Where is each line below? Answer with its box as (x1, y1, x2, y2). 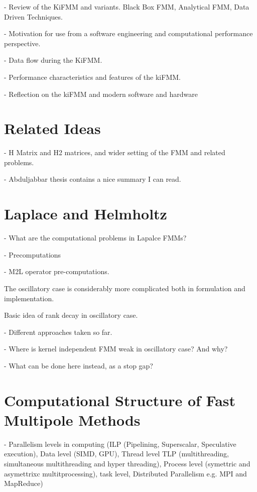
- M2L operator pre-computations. (4, 266, 109, 277)
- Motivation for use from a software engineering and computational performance (4, 28, 253, 39)
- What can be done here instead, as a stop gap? (4, 360, 153, 371)
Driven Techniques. (4, 11, 63, 22)
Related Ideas (4, 118, 101, 139)
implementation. (4, 293, 54, 303)
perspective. (4, 38, 41, 48)
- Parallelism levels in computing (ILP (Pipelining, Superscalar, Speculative (4, 438, 236, 449)
